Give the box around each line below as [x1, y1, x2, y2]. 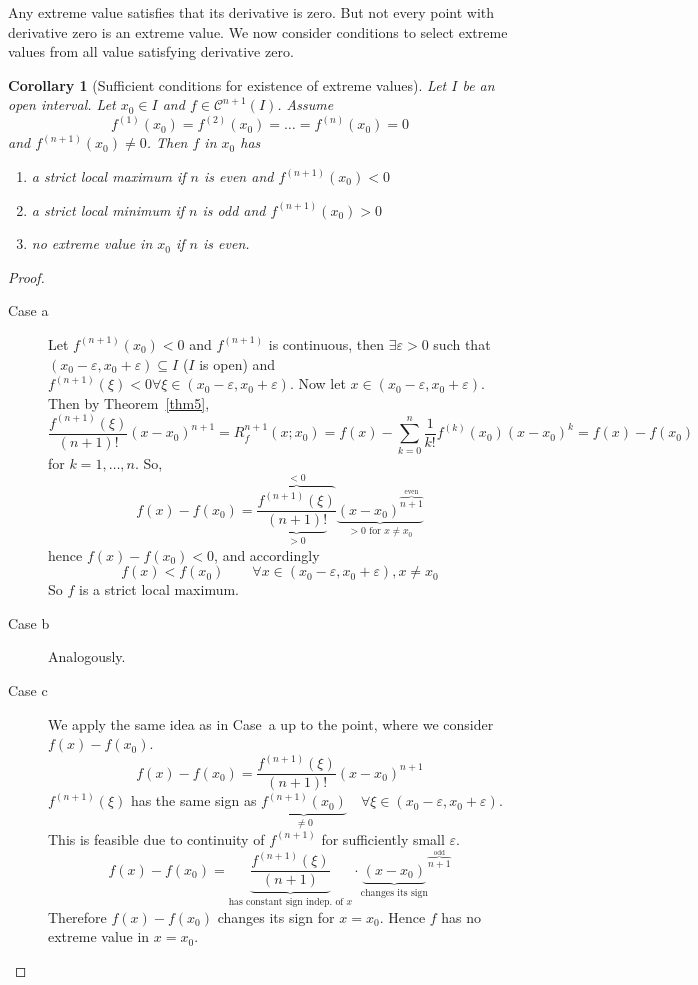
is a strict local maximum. [78, 579, 239, 600]
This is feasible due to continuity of [48, 828, 265, 849]
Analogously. [48, 646, 126, 667]
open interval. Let [8, 94, 116, 115]
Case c [8, 679, 48, 700]
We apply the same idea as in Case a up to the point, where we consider [48, 713, 494, 734]
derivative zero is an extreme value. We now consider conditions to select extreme [8, 21, 508, 42]
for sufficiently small [321, 828, 445, 849]
